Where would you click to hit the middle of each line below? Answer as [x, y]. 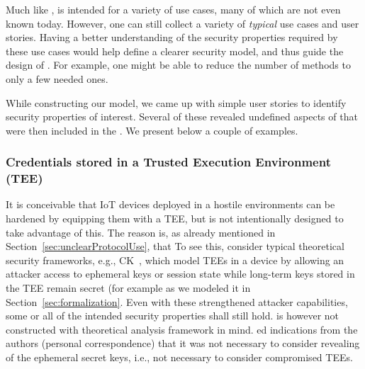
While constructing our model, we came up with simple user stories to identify [176, 102]
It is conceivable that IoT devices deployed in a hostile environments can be [170, 204]
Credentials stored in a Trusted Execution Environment [168, 162]
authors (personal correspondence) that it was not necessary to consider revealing [183, 343]
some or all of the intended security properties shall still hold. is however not [173, 316]
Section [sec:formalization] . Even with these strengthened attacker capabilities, [177, 301]
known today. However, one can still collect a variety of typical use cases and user [182, 23]
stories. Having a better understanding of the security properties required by [172, 37]
